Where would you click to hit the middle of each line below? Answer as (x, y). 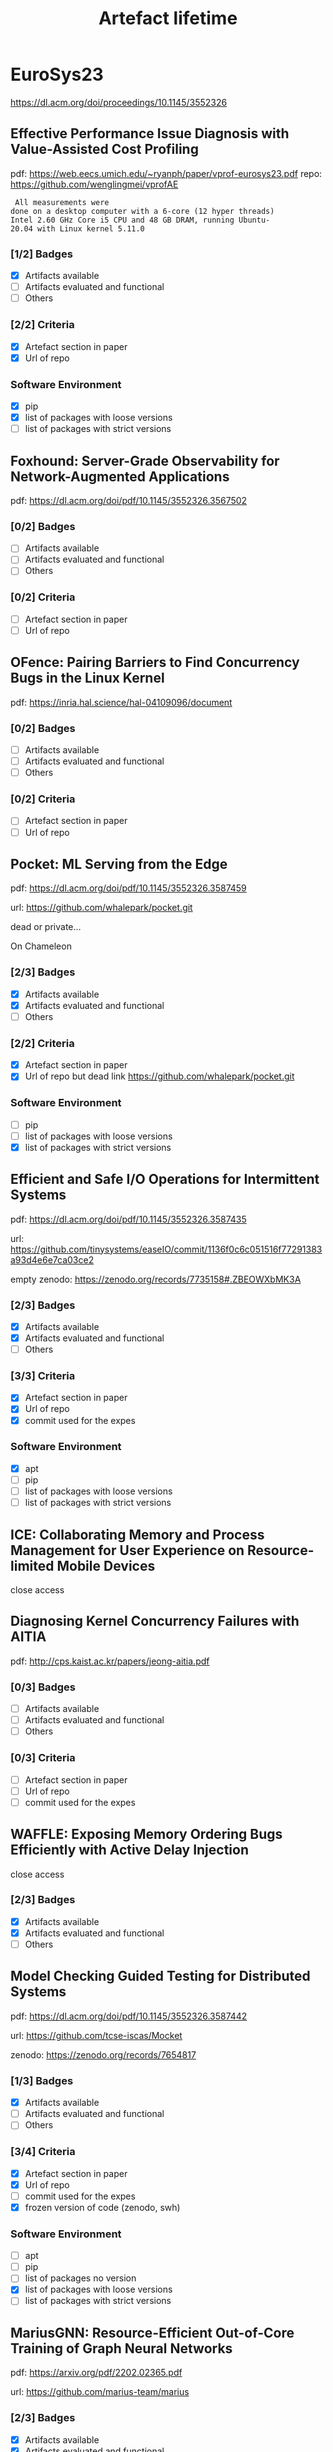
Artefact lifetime (168, 18)
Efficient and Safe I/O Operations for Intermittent (165, 1179)
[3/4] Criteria (43, 2152)
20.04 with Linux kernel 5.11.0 (77, 228)
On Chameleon (41, 946)
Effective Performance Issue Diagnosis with (150, 133)
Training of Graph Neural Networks (121, 2348)
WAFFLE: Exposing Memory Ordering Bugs (146, 1834)
